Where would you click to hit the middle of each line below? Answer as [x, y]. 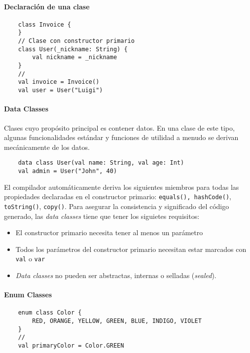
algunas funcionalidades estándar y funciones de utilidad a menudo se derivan [121, 137]
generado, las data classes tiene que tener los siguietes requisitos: [102, 216]
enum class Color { [50, 313]
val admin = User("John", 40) [68, 171]
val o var [30, 259]
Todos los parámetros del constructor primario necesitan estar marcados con [131, 249]
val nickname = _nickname [75, 57]
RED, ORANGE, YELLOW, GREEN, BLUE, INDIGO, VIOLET [117, 321]
